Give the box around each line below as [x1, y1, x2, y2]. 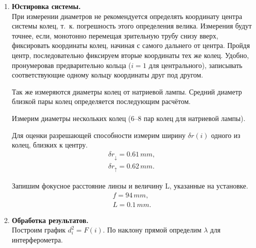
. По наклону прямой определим [102, 224, 201, 235]
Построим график [11, 224, 66, 235]
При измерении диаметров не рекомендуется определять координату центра [11, 10, 242, 21]
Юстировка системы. [11, 1, 81, 11]
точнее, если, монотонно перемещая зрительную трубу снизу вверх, [11, 30, 218, 40]
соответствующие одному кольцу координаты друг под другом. [11, 69, 203, 80]
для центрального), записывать [148, 59, 242, 70]
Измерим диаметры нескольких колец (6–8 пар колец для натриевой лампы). [11, 112, 245, 123]
